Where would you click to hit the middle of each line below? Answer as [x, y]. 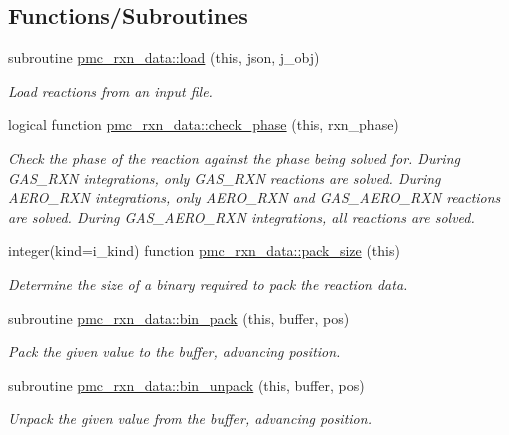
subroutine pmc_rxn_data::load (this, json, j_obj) [164, 57]
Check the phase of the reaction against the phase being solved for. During [234, 157]
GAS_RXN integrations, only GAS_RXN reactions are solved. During [224, 177]
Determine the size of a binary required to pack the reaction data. [208, 283]
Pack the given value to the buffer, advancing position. [174, 351]
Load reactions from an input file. [110, 90]
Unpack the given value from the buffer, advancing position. [190, 418]
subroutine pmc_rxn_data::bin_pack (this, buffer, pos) [179, 317]
